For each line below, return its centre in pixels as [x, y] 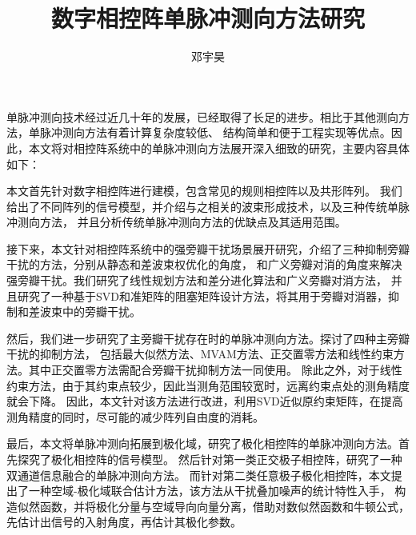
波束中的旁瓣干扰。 [90, 311]
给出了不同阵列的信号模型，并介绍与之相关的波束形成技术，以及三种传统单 [202, 206]
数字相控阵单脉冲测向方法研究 [208, 18]
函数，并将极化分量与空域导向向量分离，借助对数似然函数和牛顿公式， [224, 506]
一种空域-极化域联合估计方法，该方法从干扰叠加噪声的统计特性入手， [210, 491]
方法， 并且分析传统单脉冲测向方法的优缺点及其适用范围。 [193, 222]
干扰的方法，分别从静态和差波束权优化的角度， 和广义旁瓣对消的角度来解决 [204, 264]
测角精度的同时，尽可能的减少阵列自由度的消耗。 [135, 416]
